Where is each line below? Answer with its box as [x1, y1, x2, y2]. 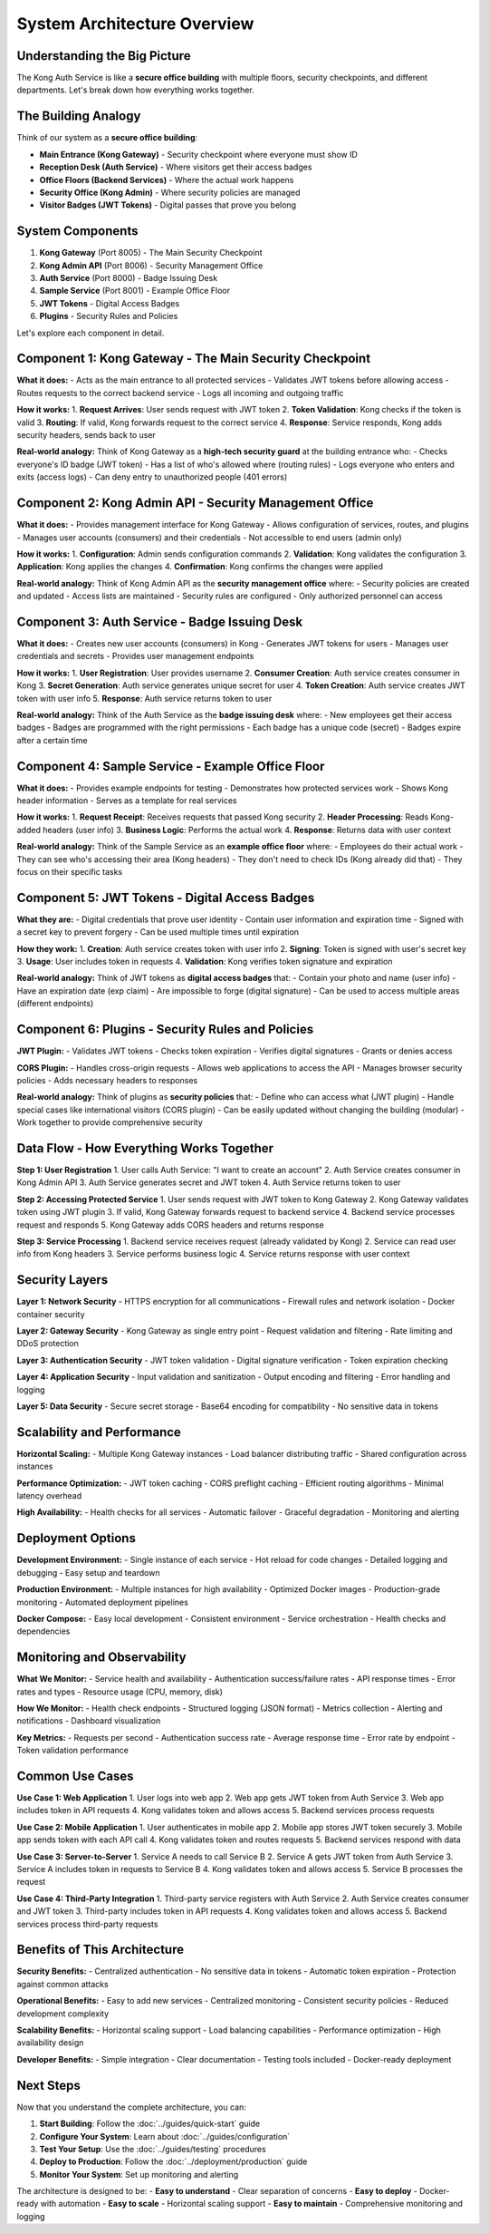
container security [16, 1308, 85, 1319]
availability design [16, 2037, 84, 2048]
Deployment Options [16, 1530, 136, 1546]
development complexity [16, 2008, 110, 2019]
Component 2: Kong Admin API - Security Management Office [16, 495, 374, 511]
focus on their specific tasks [16, 866, 122, 877]
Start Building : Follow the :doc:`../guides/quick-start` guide [39, 2118, 261, 2130]
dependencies [16, 1626, 71, 1636]
